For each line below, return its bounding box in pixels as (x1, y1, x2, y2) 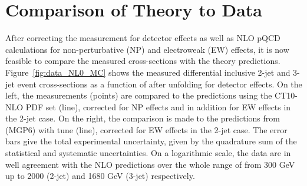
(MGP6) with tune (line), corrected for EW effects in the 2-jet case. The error (5, 123, 288, 136)
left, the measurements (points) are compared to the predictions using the (5, 89, 272, 102)
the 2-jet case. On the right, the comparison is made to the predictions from (5, 112, 280, 124)
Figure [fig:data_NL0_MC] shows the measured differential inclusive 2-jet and (5, 66, 291, 78)
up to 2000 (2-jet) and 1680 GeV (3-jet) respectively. (5, 170, 195, 182)
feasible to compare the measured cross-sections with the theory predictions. (5, 55, 280, 67)
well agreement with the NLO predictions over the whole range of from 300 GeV (5, 158, 295, 170)
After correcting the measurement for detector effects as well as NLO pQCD (5, 32, 280, 44)
